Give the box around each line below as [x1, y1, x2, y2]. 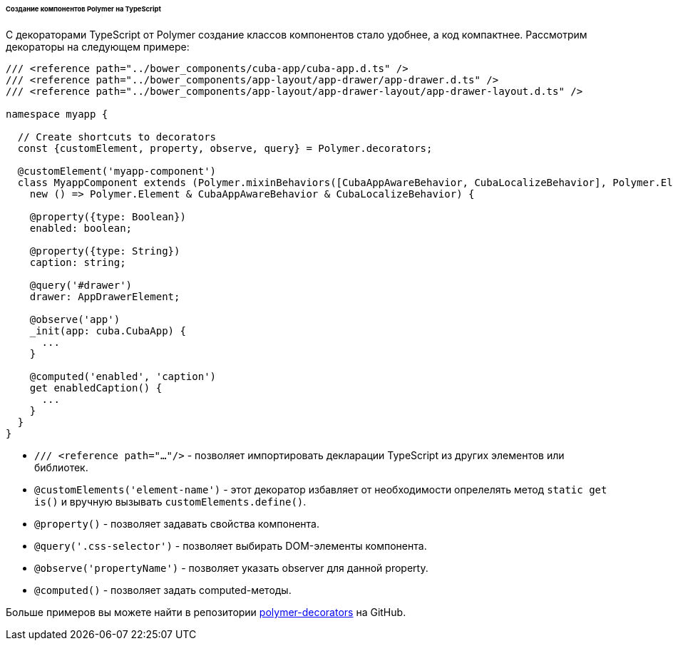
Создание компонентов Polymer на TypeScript [6, 5, 161, 13]
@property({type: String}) [29, 245, 180, 257]
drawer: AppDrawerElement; [29, 290, 180, 302]
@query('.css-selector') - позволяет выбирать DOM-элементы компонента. [34, 539, 427, 552]
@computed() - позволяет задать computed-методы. [34, 583, 292, 596]
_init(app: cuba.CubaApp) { [29, 324, 186, 337]
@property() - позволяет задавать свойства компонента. [34, 517, 319, 530]
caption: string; [29, 256, 126, 268]
